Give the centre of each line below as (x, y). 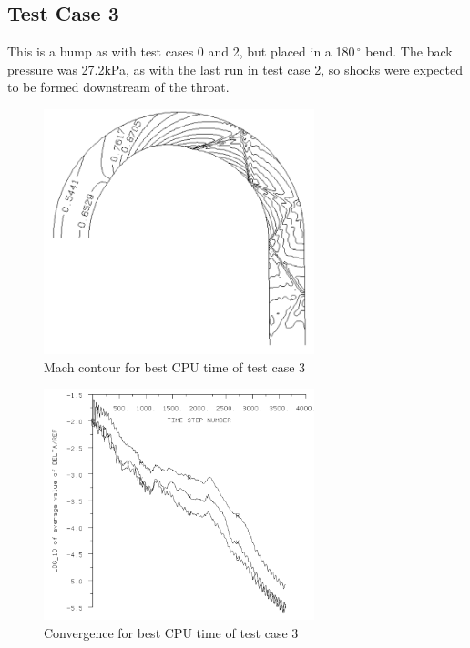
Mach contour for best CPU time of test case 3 (175, 366)
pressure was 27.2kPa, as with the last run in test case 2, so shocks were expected (235, 69)
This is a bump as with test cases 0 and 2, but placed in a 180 (181, 51)
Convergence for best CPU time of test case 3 (171, 632)
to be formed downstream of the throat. (118, 87)
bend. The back (409, 51)
